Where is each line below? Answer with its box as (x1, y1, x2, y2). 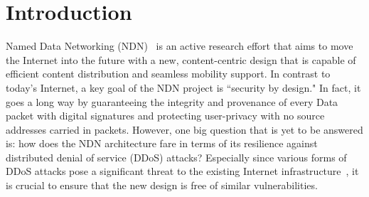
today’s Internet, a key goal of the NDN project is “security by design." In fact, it (6, 80, 361, 95)
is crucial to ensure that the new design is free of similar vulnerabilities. (6, 178, 318, 193)
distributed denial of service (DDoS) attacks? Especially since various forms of (6, 149, 347, 164)
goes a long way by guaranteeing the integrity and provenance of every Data (6, 94, 338, 109)
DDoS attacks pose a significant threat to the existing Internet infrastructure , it (6, 164, 359, 179)
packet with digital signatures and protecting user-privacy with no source (6, 108, 325, 123)
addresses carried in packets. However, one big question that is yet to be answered (6, 122, 363, 137)
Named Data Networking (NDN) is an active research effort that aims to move (6, 38, 353, 53)
